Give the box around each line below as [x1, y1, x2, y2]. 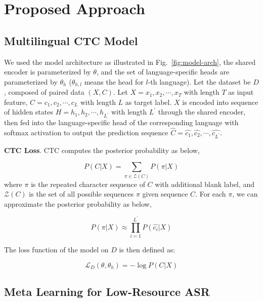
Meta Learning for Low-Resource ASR [4, 284, 210, 299]
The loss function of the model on [4, 244, 109, 255]
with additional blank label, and [155, 178, 255, 189]
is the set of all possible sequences [29, 188, 134, 199]
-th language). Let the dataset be [148, 76, 251, 87]
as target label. [125, 96, 172, 107]
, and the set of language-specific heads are [96, 66, 230, 77]
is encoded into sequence [182, 96, 258, 107]
